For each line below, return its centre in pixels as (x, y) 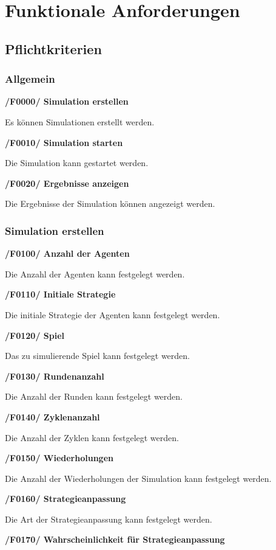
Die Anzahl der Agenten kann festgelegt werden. (95, 273)
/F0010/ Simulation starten (64, 142)
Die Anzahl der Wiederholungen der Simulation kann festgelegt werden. (138, 478)
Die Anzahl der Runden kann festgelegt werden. (94, 396)
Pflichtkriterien (53, 48)
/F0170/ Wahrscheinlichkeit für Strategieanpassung (115, 539)
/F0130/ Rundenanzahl (55, 376)
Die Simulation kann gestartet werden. (77, 163)
